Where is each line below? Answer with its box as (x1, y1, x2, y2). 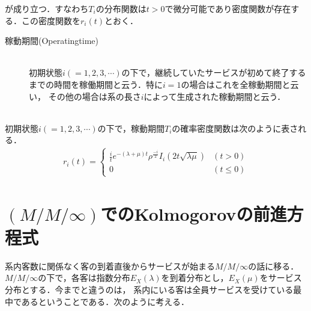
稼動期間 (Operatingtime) (5, 34, 99, 47)
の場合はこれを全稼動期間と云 (181, 78, 299, 90)
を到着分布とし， (161, 271, 229, 284)
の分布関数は (95, 2, 146, 14)
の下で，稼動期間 (97, 122, 165, 134)
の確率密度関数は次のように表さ (172, 122, 298, 134)
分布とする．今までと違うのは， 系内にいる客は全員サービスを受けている (5, 283, 294, 295)
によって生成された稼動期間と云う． (143, 90, 286, 102)
